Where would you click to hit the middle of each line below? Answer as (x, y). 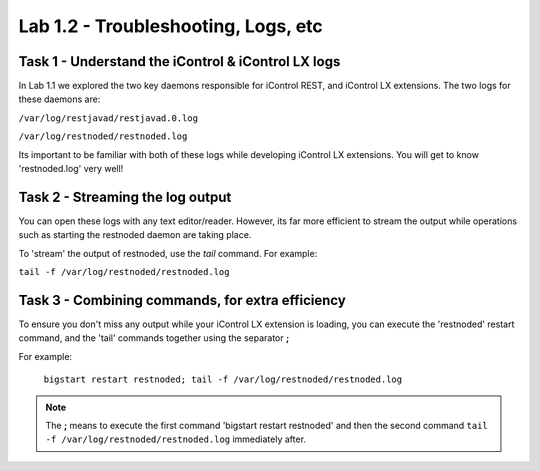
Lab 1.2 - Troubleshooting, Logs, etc (171, 26)
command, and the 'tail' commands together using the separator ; (154, 338)
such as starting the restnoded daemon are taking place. (135, 235)
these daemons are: (59, 99)
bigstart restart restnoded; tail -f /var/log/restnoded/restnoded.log (223, 379)
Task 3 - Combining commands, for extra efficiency (182, 300)
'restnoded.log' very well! (71, 169)
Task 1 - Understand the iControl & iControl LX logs (179, 61)
